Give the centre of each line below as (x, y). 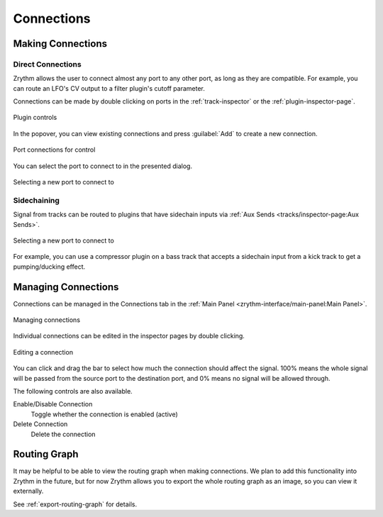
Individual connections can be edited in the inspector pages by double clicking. (129, 336)
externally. (28, 491)
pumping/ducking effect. (49, 267)
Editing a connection (43, 352)
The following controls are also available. (73, 391)
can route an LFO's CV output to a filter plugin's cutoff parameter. (109, 88)
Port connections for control (54, 150)
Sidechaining (37, 200)
